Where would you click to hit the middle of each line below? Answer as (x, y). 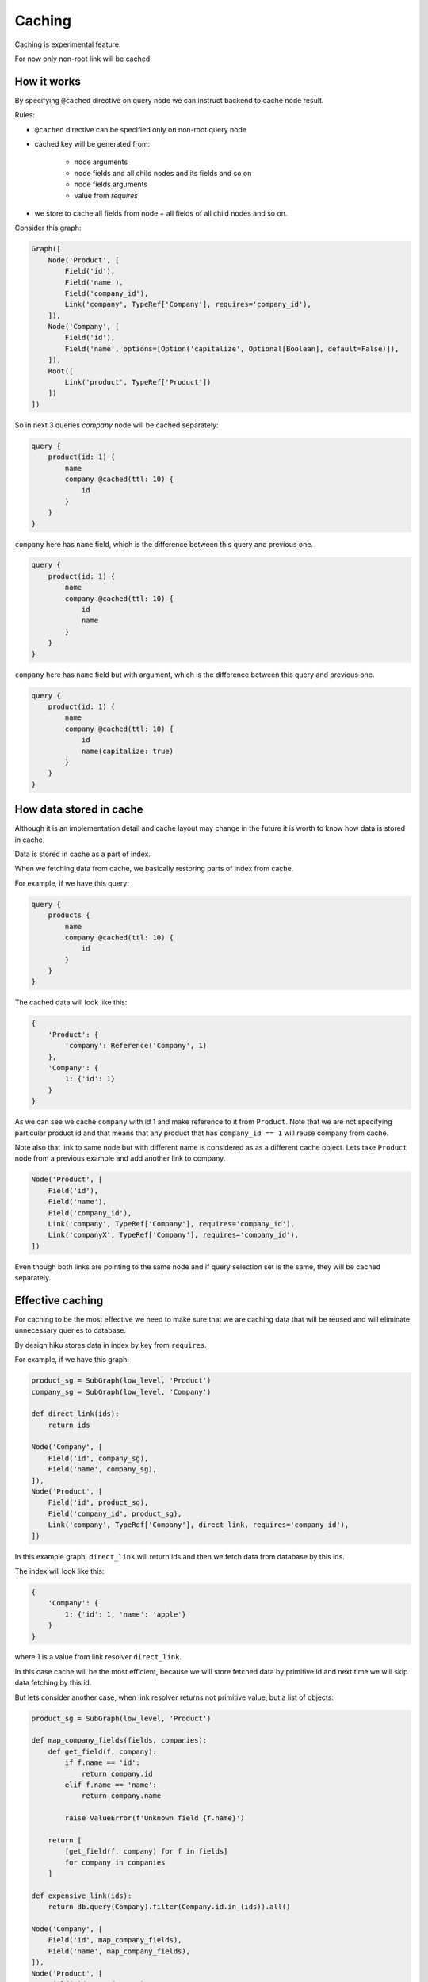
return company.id (117, 1773)
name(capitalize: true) (128, 751)
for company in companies (115, 1862)
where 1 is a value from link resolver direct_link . (98, 1657)
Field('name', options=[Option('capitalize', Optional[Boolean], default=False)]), (232, 348)
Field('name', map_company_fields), (119, 1951)
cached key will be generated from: (92, 144)
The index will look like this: (59, 1571)
